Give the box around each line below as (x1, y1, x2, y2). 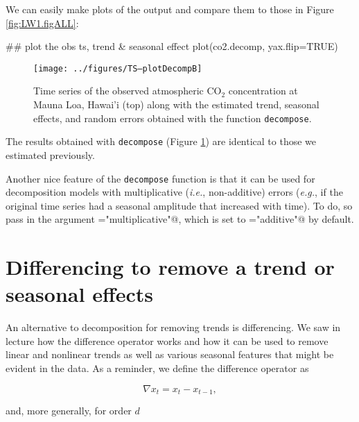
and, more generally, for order (6, 403, 132, 418)
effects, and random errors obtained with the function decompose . (33, 110, 312, 125)
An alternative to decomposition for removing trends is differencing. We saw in (6, 320, 341, 335)
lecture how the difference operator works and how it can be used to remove (6, 333, 329, 348)
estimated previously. (6, 147, 95, 162)
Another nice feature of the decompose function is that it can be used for (6, 171, 315, 185)
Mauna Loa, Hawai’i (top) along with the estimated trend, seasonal (33, 97, 319, 112)
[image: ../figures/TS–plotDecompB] (33, 63, 202, 74)
